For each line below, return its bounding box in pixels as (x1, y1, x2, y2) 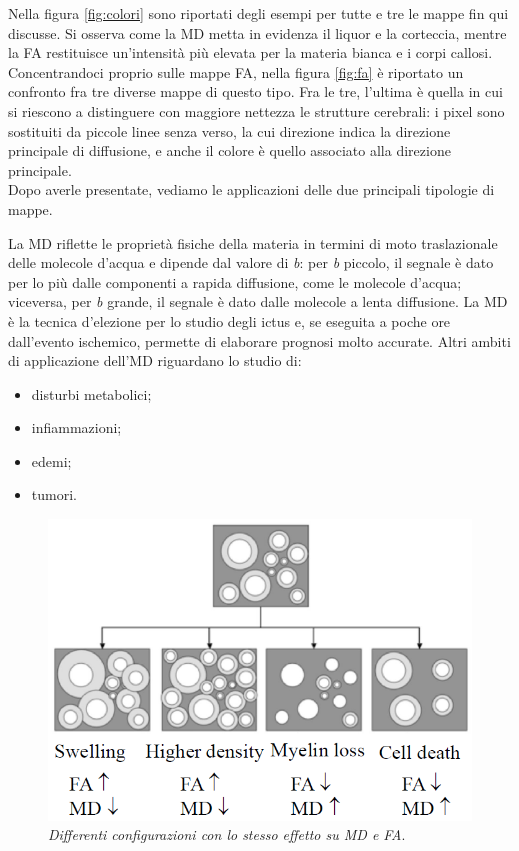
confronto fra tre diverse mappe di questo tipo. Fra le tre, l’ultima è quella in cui (8, 81, 503, 102)
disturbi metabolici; (31, 383, 152, 404)
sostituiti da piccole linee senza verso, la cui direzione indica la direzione (8, 120, 451, 141)
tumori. (31, 484, 77, 505)
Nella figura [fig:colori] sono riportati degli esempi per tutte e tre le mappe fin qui (8, 3, 509, 23)
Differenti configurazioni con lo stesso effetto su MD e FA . (48, 824, 406, 845)
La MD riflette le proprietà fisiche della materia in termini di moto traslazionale (8, 232, 498, 253)
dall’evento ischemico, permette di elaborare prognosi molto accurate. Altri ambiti (8, 330, 511, 351)
